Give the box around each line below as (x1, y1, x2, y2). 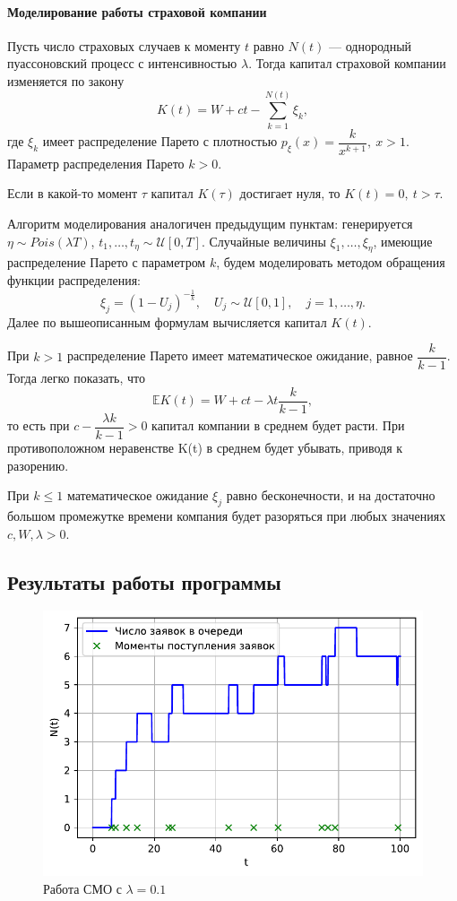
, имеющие (373, 231, 433, 250)
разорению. (7, 455, 69, 474)
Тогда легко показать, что (7, 368, 145, 387)
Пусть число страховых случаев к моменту (7, 36, 241, 55)
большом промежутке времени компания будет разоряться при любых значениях (7, 507, 446, 525)
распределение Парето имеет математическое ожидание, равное (66, 346, 413, 365)
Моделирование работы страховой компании (7, 2, 267, 21)
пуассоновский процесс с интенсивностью (7, 54, 237, 73)
